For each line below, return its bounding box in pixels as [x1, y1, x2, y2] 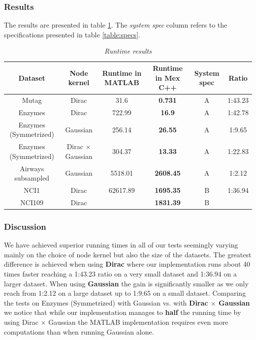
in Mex [155, 72, 180, 83]
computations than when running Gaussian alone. [4, 326, 154, 337]
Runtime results [104, 46, 152, 56]
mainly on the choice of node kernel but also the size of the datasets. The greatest [4, 249, 252, 259]
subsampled [14, 173, 50, 183]
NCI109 [20, 197, 44, 207]
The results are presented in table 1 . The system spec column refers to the [4, 20, 227, 30]
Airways [20, 163, 44, 173]
